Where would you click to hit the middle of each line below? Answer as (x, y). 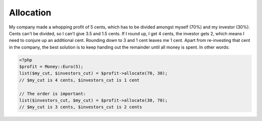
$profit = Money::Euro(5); (51, 67)
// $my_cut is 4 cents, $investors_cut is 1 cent (79, 80)
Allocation (30, 13)
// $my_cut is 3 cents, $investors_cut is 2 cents (81, 107)
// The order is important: (52, 94)
